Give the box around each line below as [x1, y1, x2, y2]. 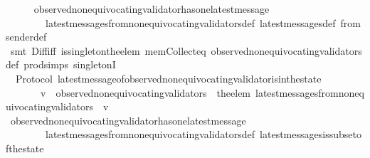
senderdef [6, 29, 47, 44]
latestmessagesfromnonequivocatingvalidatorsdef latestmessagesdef [45, 15, 336, 30]
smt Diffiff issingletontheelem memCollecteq [10, 43, 206, 58]
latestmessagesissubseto [260, 127, 361, 142]
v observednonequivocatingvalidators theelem [40, 85, 251, 100]
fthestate [6, 140, 44, 155]
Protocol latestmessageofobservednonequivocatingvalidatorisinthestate [15, 70, 322, 85]
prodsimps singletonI [23, 57, 116, 72]
